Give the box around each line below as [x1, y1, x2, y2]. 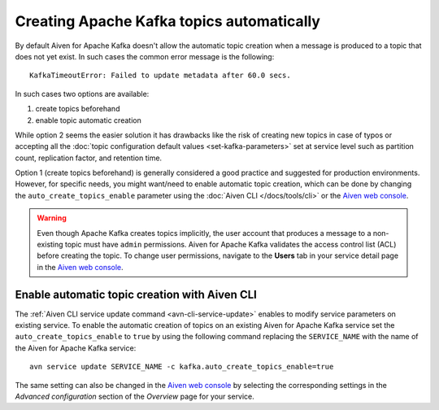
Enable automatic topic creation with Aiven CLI [15, 287, 258, 301]
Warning [37, 213, 67, 223]
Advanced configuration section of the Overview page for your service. [15, 391, 255, 402]
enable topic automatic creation [35, 115, 141, 125]
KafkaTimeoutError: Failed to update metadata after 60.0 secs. [29, 71, 292, 81]
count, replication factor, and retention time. [15, 153, 163, 163]
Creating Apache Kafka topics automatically [15, 12, 321, 30]
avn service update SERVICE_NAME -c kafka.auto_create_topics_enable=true [29, 362, 334, 372]
